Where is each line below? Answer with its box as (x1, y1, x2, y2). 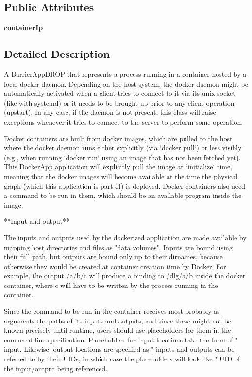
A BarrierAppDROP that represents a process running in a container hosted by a (4, 69, 247, 79)
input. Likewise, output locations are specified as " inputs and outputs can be (4, 344, 235, 354)
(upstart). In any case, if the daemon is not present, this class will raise (4, 107, 216, 117)
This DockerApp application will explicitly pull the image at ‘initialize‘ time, (4, 162, 233, 172)
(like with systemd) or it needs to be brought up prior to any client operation (4, 97, 235, 108)
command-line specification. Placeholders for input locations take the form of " (4, 334, 238, 344)
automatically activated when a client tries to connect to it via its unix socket (4, 88, 235, 98)
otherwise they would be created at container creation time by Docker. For (4, 261, 226, 271)
